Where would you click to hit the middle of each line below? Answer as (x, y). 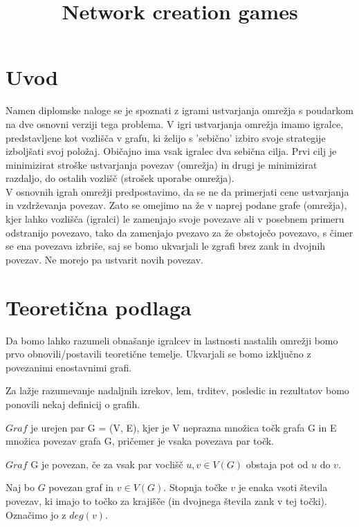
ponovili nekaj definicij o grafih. (73, 404)
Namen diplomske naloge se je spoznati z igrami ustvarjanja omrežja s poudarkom (179, 110)
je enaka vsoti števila (283, 487)
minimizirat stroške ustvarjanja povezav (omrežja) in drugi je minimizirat (162, 164)
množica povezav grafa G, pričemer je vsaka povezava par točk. (140, 441)
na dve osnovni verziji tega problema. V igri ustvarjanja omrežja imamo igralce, (175, 123)
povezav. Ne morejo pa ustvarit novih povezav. (104, 259)
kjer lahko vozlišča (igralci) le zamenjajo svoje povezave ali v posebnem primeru (175, 219)
